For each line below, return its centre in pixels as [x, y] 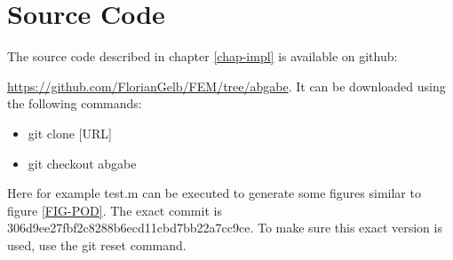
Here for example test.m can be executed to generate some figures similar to [214, 193]
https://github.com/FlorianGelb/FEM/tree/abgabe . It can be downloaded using [226, 86]
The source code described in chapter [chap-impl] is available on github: [203, 56]
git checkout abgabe [82, 163]
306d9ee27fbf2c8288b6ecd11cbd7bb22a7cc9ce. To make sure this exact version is [225, 228]
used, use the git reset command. [97, 244]
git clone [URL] [70, 133]
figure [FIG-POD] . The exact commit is [115, 210]
